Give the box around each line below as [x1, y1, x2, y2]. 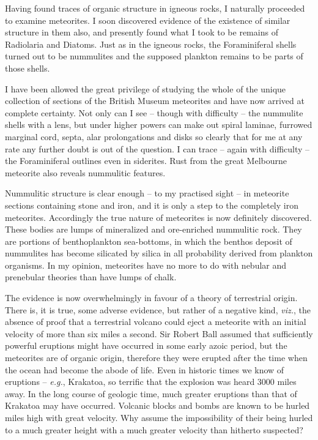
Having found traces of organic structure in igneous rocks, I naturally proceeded [5, 2, 305, 14]
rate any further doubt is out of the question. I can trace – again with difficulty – [5, 142, 310, 155]
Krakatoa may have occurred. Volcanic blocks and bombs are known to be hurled [5, 399, 310, 412]
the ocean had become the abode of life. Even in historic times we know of [5, 363, 284, 376]
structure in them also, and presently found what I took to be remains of [5, 26, 278, 39]
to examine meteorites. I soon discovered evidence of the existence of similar [5, 13, 290, 26]
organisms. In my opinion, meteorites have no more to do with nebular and [5, 258, 287, 271]
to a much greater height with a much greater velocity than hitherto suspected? [5, 423, 303, 436]
